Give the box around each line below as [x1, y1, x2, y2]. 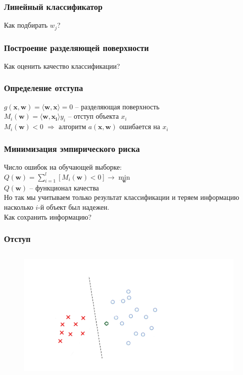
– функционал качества [29, 182, 99, 192]
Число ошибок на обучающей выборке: [4, 161, 122, 172]
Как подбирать [4, 20, 48, 30]
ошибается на [119, 121, 160, 132]
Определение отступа [4, 82, 83, 94]
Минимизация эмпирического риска [4, 142, 140, 154]
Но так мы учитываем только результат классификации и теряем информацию [4, 192, 240, 202]
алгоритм [58, 121, 86, 132]
